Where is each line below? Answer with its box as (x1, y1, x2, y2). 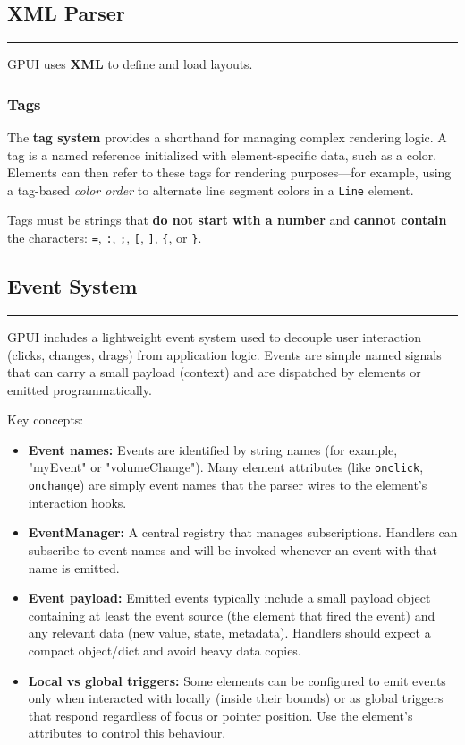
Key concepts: (7, 410, 84, 429)
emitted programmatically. (7, 380, 152, 398)
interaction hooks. (28, 492, 127, 511)
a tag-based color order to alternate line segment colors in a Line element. (7, 180, 414, 199)
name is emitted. (28, 558, 120, 577)
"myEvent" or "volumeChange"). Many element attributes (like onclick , (28, 458, 424, 476)
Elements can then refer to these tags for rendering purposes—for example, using (7, 163, 452, 182)
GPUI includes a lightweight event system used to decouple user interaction (7, 327, 422, 346)
